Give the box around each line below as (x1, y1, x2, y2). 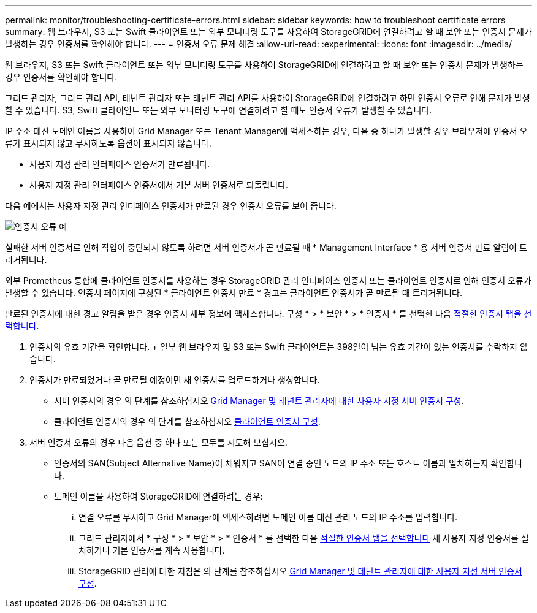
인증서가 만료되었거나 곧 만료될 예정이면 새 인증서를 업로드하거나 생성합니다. (29, 375, 320, 385)
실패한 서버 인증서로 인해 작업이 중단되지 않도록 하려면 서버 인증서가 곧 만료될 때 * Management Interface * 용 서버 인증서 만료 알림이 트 (5, 242, 527, 253)
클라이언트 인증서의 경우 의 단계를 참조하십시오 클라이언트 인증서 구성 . (54, 416, 321, 427)
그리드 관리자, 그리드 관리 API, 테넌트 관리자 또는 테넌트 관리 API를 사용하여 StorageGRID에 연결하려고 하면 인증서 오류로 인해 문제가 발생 (5, 93, 530, 103)
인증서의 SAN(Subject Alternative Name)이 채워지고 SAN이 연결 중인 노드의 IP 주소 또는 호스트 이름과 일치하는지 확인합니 (54, 458, 522, 468)
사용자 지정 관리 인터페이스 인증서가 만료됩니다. (29, 159, 210, 169)
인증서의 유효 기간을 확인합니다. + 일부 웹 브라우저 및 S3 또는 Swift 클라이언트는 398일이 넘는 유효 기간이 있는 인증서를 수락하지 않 (29, 341, 528, 352)
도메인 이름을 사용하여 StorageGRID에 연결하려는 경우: (54, 491, 263, 501)
